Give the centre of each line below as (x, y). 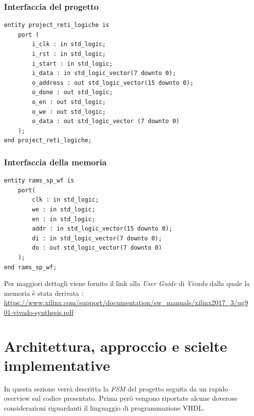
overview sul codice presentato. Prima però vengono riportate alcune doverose (121, 398)
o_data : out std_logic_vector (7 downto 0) (106, 121)
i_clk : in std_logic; (69, 44)
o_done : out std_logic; (72, 92)
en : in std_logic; (64, 219)
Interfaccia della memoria (55, 162)
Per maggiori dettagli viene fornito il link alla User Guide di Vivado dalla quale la (127, 283)
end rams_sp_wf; (30, 267)
